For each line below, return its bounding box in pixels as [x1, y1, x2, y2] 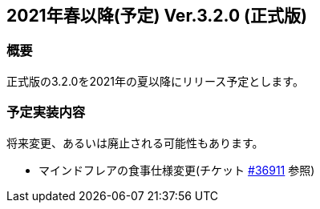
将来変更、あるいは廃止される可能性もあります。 [6, 135, 264, 150]
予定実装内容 [6, 104, 86, 121]
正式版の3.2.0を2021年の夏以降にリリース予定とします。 [6, 74, 304, 88]
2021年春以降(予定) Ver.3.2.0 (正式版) [6, 6, 307, 26]
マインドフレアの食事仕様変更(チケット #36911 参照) [38, 163, 315, 177]
